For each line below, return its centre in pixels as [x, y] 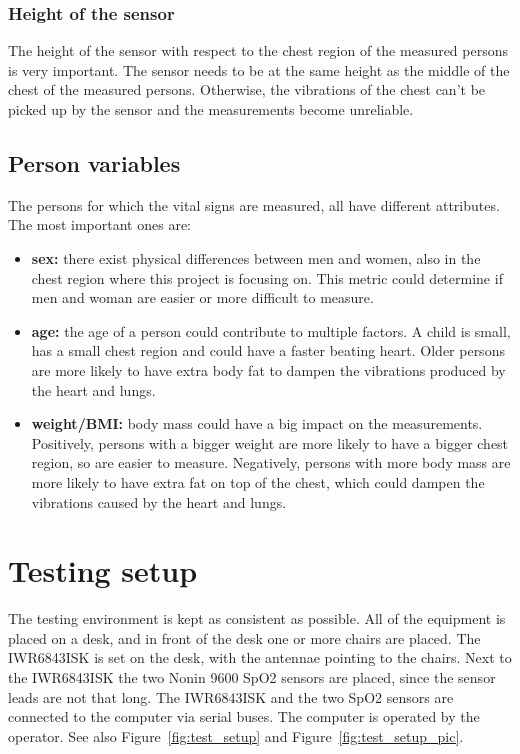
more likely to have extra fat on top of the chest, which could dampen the [258, 481]
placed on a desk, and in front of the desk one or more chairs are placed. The [244, 637]
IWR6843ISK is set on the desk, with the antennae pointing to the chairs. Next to [260, 657]
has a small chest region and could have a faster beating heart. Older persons [268, 350]
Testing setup [103, 570]
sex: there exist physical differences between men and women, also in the [256, 257]
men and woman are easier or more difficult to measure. [202, 297]
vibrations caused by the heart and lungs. [159, 501]
